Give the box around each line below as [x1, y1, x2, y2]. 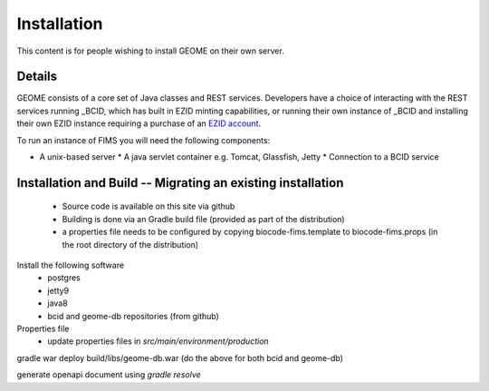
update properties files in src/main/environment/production [47, 336, 269, 347]
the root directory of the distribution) [62, 239, 199, 249]
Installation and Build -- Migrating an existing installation [16, 175, 344, 191]
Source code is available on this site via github [62, 200, 235, 212]
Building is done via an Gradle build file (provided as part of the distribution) [62, 213, 345, 224]
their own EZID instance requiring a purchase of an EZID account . [16, 118, 262, 129]
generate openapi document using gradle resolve [16, 369, 201, 380]
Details [16, 69, 58, 84]
